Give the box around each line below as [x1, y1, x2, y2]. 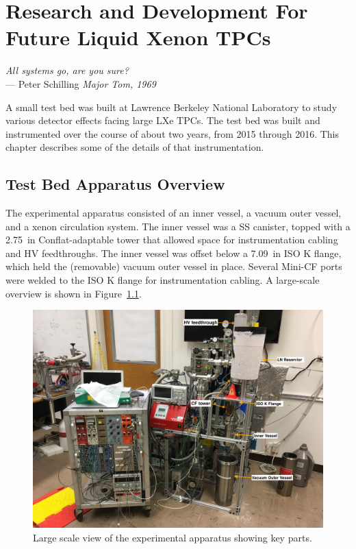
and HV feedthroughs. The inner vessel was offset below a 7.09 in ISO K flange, [5, 245, 342, 260]
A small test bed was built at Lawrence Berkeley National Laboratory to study [5, 99, 338, 114]
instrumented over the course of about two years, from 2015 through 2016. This [5, 126, 340, 141]
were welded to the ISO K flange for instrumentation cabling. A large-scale [5, 273, 320, 287]
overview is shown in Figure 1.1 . [5, 286, 142, 300]
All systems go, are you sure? [5, 63, 129, 77]
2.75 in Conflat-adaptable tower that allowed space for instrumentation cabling [5, 232, 338, 247]
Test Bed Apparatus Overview [5, 173, 225, 195]
